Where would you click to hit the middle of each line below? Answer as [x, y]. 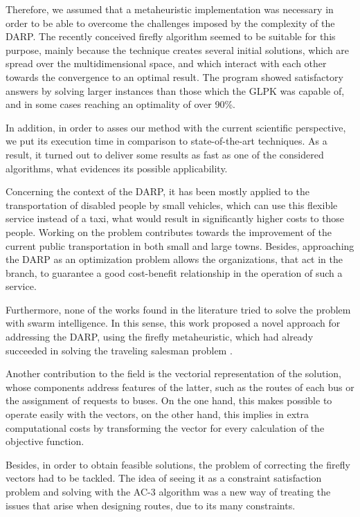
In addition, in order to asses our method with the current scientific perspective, [176, 127]
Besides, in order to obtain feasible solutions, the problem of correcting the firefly [178, 464]
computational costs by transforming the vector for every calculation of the [165, 427]
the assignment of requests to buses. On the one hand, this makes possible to [169, 400]
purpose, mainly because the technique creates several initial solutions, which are [178, 49]
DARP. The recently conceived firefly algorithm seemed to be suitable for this [171, 36]
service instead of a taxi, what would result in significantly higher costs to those [175, 218]
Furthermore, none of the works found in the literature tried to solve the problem [178, 309]
